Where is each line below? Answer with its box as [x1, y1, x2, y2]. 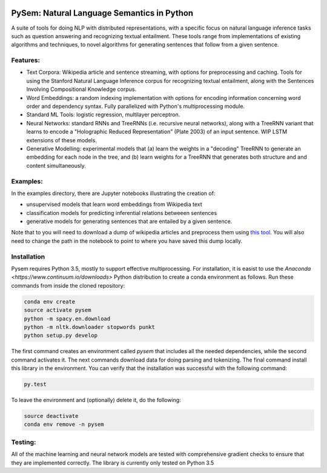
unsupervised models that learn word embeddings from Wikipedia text [26, 200, 202, 208]
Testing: [11, 438, 36, 446]
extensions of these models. [26, 136, 97, 144]
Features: [11, 56, 41, 65]
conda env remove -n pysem [24, 421, 104, 428]
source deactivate [24, 412, 79, 420]
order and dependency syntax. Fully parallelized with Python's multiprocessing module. [26, 103, 245, 110]
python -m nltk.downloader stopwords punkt [24, 323, 156, 330]
